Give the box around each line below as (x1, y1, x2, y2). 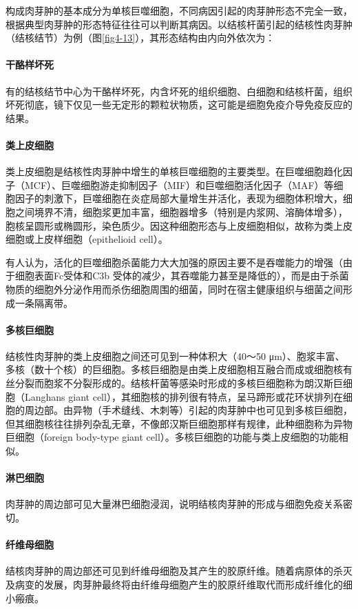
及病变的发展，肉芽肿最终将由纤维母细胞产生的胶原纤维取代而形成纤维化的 (6, 577, 343, 592)
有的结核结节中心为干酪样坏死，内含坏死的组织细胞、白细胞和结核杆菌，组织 (6, 83, 352, 98)
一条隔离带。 (14, 295, 73, 310)
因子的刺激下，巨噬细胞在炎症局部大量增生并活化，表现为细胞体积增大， (14, 191, 343, 206)
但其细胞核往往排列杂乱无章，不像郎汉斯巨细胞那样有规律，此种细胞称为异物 (6, 416, 352, 430)
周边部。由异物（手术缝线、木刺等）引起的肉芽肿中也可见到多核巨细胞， (24, 403, 352, 417)
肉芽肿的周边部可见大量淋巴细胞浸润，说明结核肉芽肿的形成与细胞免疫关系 (6, 497, 343, 511)
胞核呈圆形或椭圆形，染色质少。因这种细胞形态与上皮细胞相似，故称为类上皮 (6, 218, 352, 232)
